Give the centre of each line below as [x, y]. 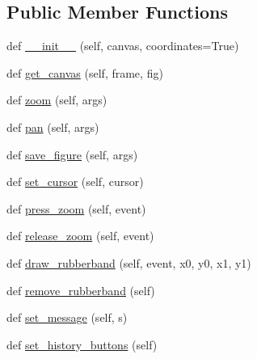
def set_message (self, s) [67, 317]
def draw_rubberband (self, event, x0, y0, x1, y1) [129, 262]
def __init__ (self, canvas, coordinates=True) [123, 46]
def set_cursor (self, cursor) [75, 182]
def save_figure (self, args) [72, 154]
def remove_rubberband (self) [81, 290]
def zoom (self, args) [57, 100]
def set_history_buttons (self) [82, 344]
